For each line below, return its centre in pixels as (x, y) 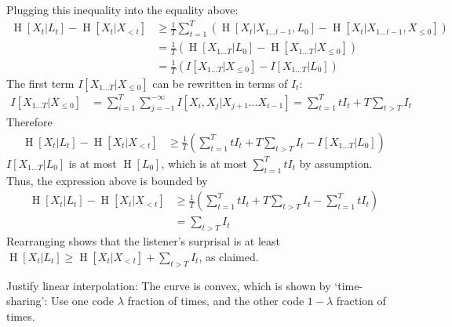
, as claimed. (229, 256)
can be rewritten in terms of (220, 84)
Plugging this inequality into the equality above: (122, 9)
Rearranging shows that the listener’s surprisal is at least (144, 241)
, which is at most (204, 163)
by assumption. (336, 163)
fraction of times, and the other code (216, 301)
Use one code (82, 301)
